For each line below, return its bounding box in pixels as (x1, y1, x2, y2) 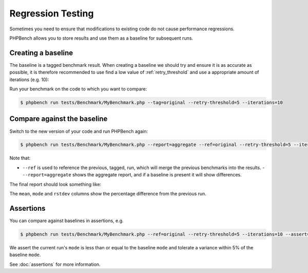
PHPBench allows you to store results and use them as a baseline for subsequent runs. (9, 35, 194, 41)
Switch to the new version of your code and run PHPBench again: (9, 128, 148, 134)
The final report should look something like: (9, 181, 102, 187)
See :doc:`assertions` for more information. (9, 261, 101, 267)
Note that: (9, 155, 31, 161)
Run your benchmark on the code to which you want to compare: (9, 86, 147, 92)
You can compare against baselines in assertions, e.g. (9, 217, 124, 224)
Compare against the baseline (9, 115, 108, 123)
